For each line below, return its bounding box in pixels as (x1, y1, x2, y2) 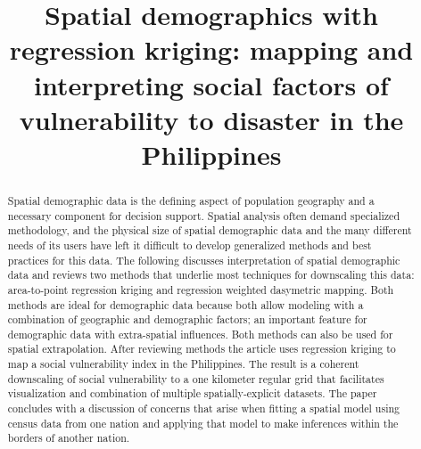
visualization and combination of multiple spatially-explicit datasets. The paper (7, 386, 377, 401)
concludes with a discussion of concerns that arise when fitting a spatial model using (7, 401, 400, 416)
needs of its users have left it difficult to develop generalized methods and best (7, 237, 372, 252)
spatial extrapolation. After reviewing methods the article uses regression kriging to (7, 341, 396, 356)
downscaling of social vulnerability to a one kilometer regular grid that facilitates (7, 371, 384, 386)
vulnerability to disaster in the (19, 101, 404, 137)
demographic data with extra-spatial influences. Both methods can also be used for (7, 326, 393, 341)
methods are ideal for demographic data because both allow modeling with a (7, 297, 364, 312)
